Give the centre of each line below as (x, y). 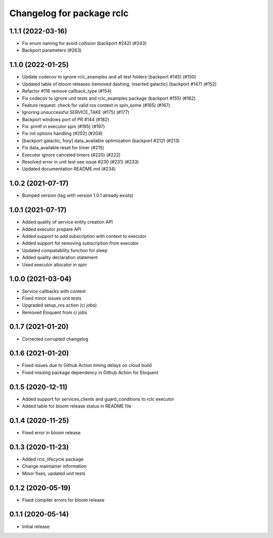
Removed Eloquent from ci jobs (55, 312)
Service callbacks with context (54, 291)
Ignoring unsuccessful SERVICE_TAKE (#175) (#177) (76, 112)
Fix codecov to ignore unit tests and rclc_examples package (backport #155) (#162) (109, 98)
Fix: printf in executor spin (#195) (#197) (63, 127)
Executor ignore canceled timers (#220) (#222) (71, 155)
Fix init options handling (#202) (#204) (62, 134)
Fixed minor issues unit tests (52, 298)
